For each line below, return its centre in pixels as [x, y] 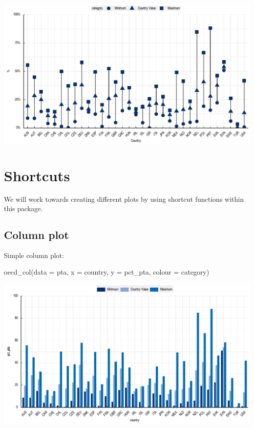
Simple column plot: [34, 255]
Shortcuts [37, 175]
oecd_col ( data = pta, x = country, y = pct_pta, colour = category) [107, 271]
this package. [23, 208]
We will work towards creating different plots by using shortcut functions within [124, 199]
